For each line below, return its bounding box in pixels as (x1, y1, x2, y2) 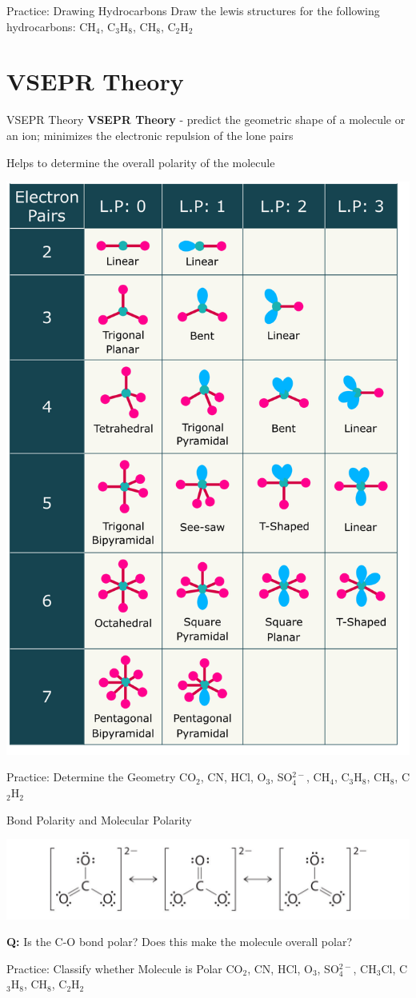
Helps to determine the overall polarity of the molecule (6, 154, 275, 170)
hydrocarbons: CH (6, 18, 96, 34)
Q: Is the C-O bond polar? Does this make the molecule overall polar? (6, 933, 353, 950)
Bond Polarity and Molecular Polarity (6, 811, 192, 828)
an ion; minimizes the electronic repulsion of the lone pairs (6, 126, 294, 143)
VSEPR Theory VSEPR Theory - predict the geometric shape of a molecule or (6, 111, 406, 128)
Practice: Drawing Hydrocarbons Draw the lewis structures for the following (6, 2, 380, 18)
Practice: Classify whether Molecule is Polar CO (6, 960, 243, 976)
